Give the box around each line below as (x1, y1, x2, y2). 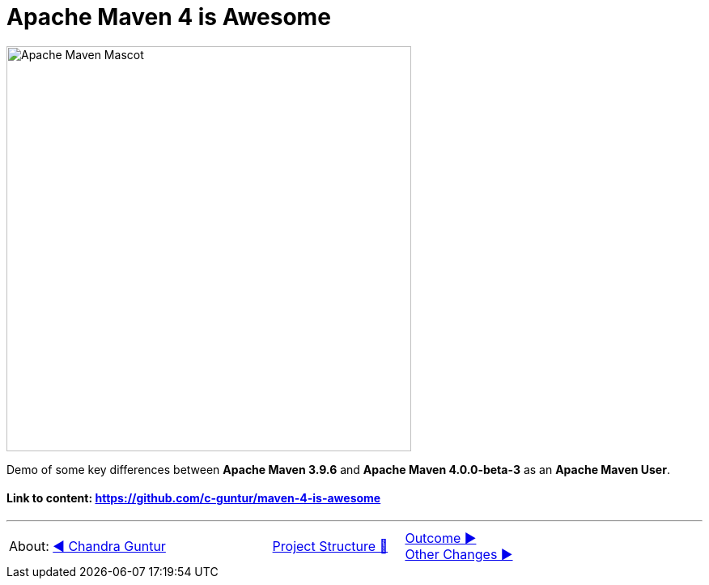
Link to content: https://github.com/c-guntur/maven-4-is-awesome (6, 491, 381, 506)
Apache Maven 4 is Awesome (6, 3, 331, 31)
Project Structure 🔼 (272, 537, 388, 554)
